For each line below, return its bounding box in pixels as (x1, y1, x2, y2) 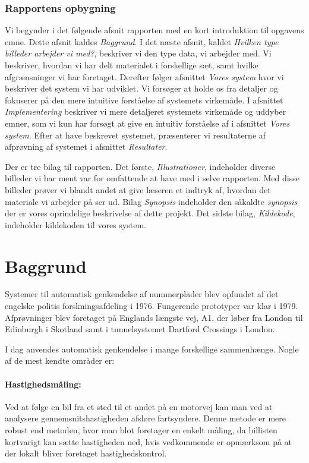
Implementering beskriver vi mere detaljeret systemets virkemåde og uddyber (5, 105, 286, 118)
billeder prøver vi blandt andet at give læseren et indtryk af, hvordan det (5, 183, 271, 196)
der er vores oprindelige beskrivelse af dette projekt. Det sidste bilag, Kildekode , (5, 207, 295, 219)
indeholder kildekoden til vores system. (5, 218, 146, 231)
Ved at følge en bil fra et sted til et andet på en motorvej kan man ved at (5, 400, 273, 412)
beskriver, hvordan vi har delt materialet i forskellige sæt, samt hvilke (5, 59, 258, 71)
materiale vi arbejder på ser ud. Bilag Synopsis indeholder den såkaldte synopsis (5, 195, 298, 207)
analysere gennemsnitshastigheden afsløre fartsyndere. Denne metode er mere (5, 412, 286, 424)
